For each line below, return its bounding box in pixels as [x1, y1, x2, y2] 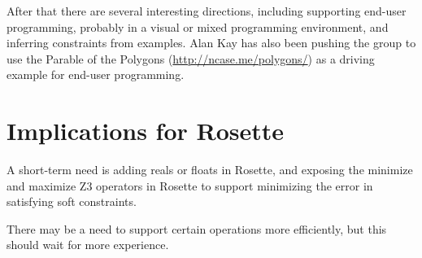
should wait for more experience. [7, 236, 169, 253]
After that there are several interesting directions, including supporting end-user [7, 2, 407, 19]
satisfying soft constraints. [7, 193, 137, 210]
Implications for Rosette [7, 114, 285, 147]
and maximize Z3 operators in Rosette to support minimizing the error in [7, 177, 373, 194]
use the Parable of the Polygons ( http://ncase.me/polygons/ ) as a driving [7, 50, 375, 67]
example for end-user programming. [7, 66, 185, 83]
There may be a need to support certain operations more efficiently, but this [7, 220, 387, 237]
